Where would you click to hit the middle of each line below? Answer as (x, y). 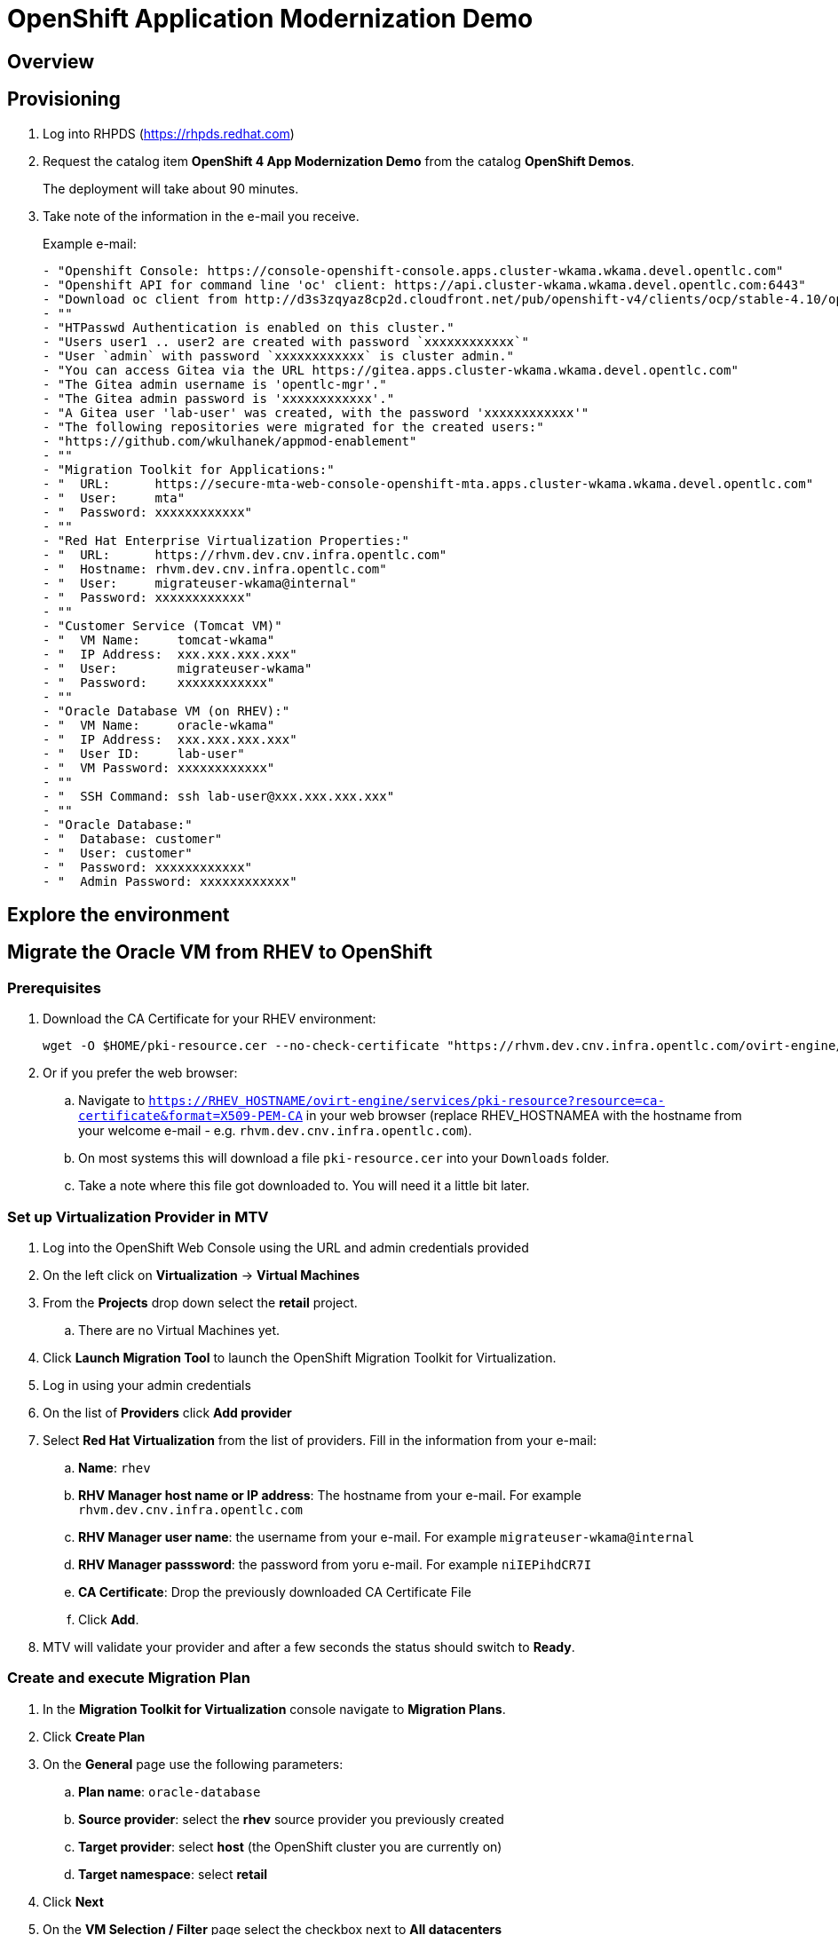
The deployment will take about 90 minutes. (171, 188)
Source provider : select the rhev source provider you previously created (291, 1819)
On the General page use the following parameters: (193, 1764)
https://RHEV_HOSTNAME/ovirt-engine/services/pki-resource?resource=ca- (407, 1101)
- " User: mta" (114, 498)
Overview (51, 61)
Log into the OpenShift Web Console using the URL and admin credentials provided (286, 1247)
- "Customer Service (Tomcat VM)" (162, 625)
